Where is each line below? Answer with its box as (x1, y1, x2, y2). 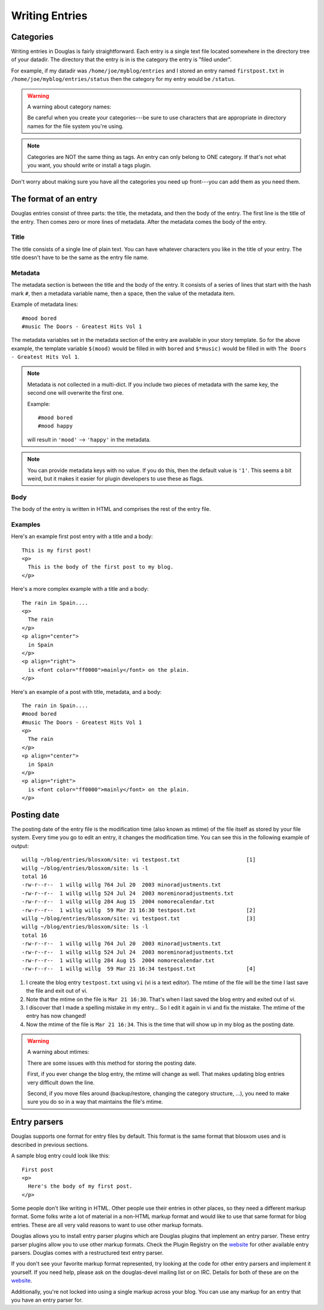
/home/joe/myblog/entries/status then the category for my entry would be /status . (11, 76, 236, 83)
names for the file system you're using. (27, 122, 124, 130)
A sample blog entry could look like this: (11, 1152, 110, 1159)
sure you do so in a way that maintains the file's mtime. (27, 1098, 163, 1105)
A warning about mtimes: (27, 1048, 89, 1056)
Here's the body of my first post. (28, 1183, 133, 1190)
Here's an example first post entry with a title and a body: (11, 533, 153, 540)
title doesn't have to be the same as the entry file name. (11, 254, 149, 261)
